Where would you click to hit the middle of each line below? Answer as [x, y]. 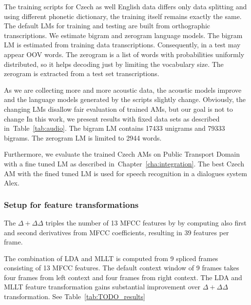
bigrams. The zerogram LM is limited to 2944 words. [83, 137]
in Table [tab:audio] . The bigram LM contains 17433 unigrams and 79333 [115, 128]
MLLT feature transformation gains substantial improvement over [102, 287]
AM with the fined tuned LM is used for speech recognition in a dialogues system [125, 173]
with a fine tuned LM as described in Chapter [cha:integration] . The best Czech [124, 163]
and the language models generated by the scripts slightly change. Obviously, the [125, 99]
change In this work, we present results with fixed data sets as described [112, 118]
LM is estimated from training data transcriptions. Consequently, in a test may [122, 45]
